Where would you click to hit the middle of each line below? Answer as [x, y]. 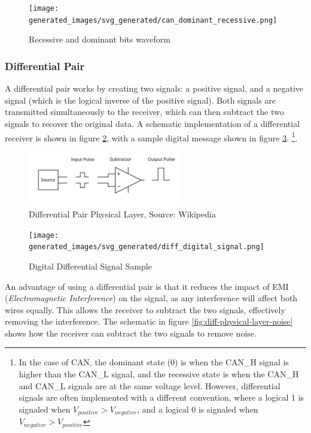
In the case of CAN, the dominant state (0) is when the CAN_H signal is [154, 362]
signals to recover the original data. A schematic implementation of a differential [153, 123]
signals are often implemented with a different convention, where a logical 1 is [161, 397]
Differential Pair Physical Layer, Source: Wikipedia [122, 214]
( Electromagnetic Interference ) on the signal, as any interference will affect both [151, 298]
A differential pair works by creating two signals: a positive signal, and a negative [154, 88]
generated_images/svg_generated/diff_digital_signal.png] [147, 247]
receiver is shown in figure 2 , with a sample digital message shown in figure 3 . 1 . [151, 137]
